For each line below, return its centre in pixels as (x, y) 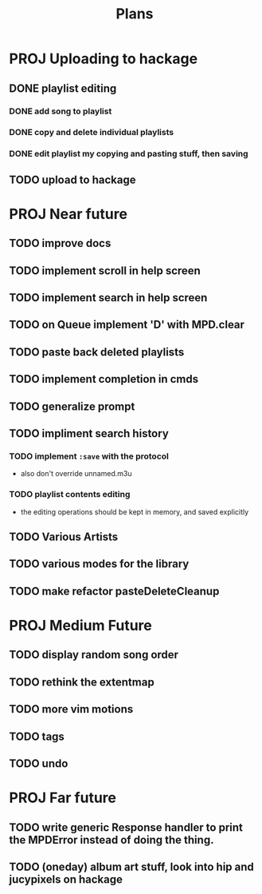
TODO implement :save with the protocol (89, 456)
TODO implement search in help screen (108, 298)
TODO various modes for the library (99, 564)
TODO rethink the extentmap (82, 682)
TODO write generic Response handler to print (126, 827)
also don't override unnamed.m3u (76, 474)
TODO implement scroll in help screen (105, 270)
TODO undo (39, 763)
